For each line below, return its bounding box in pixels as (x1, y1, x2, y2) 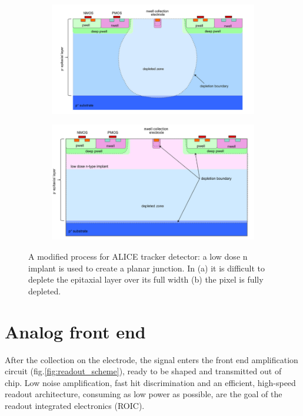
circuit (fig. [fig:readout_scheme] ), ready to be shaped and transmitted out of (5, 365, 282, 377)
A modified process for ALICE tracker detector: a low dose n (28, 250, 248, 263)
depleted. (28, 284, 61, 297)
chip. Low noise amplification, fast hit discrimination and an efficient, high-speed (5, 376, 296, 388)
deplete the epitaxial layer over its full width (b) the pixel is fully (28, 273, 264, 286)
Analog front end (5, 319, 146, 343)
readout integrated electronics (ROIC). (5, 399, 145, 411)
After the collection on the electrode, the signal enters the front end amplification (5, 353, 298, 365)
